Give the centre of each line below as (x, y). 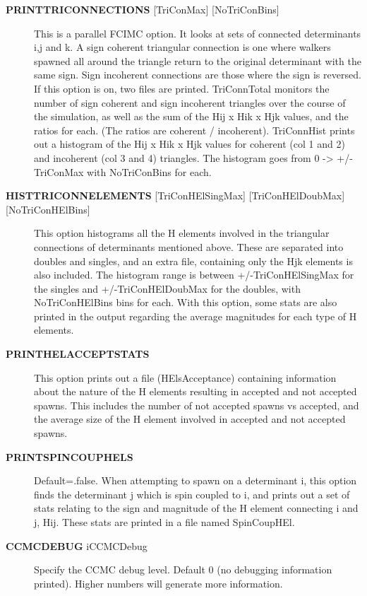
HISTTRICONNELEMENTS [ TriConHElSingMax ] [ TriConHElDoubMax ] (175, 195)
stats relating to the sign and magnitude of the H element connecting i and (196, 508)
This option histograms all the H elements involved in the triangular (182, 233)
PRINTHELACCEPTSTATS (78, 354)
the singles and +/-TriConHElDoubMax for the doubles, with (167, 288)
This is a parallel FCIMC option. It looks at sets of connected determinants (198, 33)
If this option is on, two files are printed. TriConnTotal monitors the (182, 88)
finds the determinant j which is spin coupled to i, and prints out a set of (192, 494)
